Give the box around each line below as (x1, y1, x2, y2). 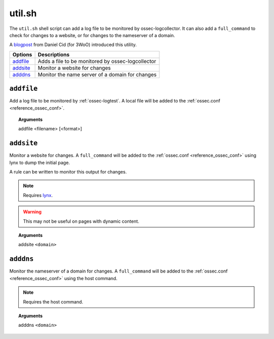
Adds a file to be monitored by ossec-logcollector (38, 57, 157, 64)
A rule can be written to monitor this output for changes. (9, 169, 127, 175)
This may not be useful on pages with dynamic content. (23, 218, 140, 224)
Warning (23, 209, 42, 215)
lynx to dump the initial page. (9, 159, 71, 165)
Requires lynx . (23, 192, 53, 198)
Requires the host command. (23, 298, 83, 304)
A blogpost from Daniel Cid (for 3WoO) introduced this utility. (9, 42, 137, 48)
